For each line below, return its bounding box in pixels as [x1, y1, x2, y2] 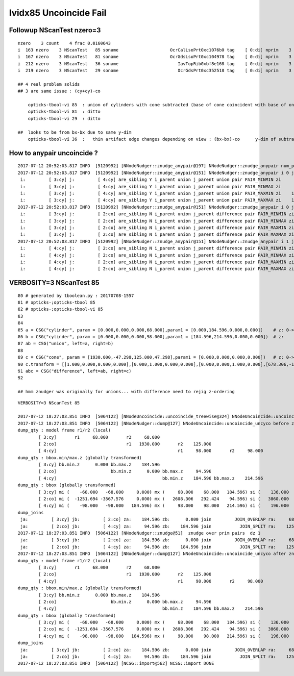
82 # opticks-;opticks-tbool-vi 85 [18, 306, 103, 312]
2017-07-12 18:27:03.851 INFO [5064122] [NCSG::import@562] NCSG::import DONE [18, 661, 214, 666]
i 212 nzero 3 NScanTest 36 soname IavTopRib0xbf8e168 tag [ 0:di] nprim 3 [18, 61, 292, 66]
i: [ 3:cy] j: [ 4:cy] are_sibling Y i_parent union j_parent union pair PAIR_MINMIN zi [20, 177, 281, 182]
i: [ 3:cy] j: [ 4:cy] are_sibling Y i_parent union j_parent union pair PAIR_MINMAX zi [20, 184, 281, 189]
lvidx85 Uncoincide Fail [9, 7, 107, 18]
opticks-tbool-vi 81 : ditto [27, 109, 100, 115]
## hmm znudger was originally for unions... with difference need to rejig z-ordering [18, 389, 235, 395]
